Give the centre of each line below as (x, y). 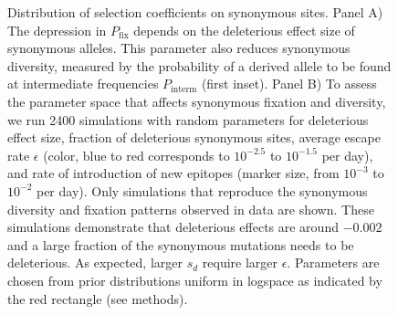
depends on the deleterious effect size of (244, 30)
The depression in (57, 30)
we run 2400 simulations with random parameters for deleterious (188, 119)
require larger (240, 262)
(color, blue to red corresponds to (136, 155)
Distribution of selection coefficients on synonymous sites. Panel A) (195, 12)
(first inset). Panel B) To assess (289, 84)
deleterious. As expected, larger (95, 262)
